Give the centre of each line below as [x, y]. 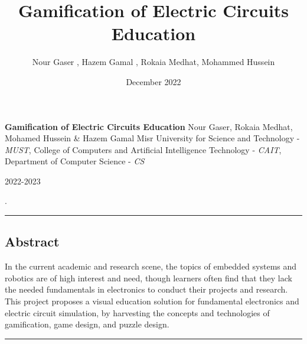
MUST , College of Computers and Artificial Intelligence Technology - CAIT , [143, 149]
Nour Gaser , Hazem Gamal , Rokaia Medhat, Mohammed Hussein [153, 62]
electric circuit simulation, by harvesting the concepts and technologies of [137, 312]
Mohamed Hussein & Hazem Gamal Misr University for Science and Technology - [152, 138]
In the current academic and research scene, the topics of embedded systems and [151, 266]
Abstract [32, 241]
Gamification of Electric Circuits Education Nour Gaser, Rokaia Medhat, [149, 126]
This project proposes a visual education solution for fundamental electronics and [152, 301]
